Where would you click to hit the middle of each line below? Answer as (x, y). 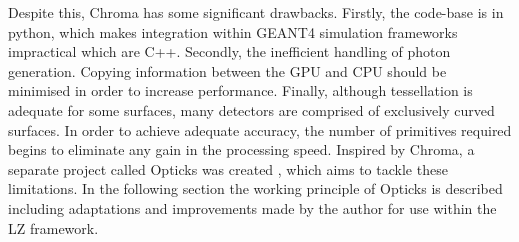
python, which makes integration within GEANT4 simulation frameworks (233, 31)
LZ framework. (53, 227)
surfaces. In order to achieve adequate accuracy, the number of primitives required (260, 129)
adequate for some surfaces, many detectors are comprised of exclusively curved (251, 109)
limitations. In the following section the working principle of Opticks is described (255, 188)
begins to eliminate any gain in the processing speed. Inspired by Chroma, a (241, 149)
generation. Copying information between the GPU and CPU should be (227, 70)
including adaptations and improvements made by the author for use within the (252, 207)
